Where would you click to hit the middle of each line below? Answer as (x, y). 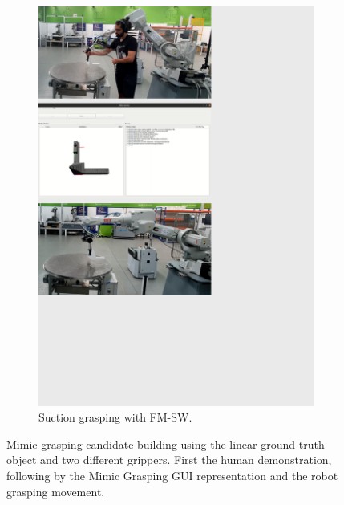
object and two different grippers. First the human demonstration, (169, 460)
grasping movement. (56, 491)
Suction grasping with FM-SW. (115, 417)
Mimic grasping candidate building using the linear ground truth (166, 444)
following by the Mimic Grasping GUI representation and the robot (172, 475)
